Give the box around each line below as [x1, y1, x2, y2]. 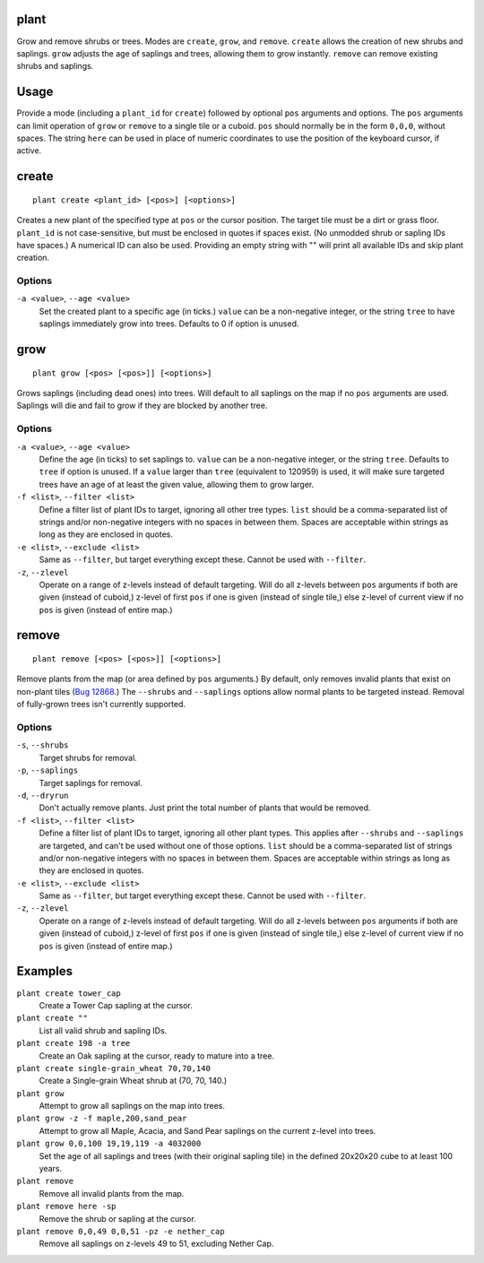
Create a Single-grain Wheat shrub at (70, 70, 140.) [39, 1076, 228, 1086]
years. [39, 1164, 63, 1174]
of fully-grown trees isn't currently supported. [16, 699, 186, 710]
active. [16, 145, 42, 156]
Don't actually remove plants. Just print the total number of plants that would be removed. [39, 802, 371, 813]
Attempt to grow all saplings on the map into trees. [39, 1101, 226, 1112]
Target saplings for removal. [39, 777, 143, 788]
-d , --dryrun [16, 790, 69, 800]
